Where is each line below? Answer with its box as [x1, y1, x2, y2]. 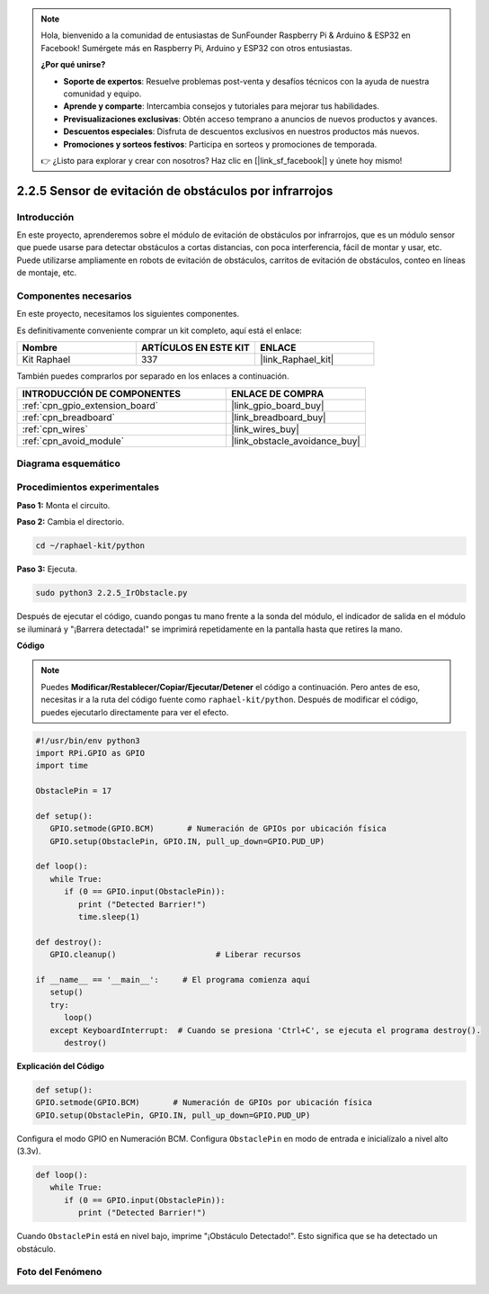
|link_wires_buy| [230, 423, 300, 436]
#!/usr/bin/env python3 [35, 735, 141, 746]
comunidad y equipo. [63, 88, 142, 99]
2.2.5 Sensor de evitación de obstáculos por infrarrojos [16, 183, 333, 198]
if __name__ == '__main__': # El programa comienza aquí [35, 975, 311, 984]
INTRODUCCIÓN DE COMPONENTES [22, 387, 182, 400]
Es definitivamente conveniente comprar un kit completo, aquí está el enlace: [16, 325, 303, 336]
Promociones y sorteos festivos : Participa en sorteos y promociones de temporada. [63, 139, 378, 149]
